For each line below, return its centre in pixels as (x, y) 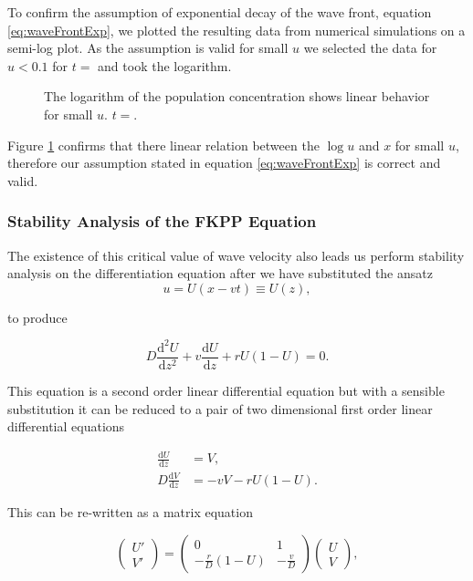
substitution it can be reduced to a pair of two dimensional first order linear (220, 408)
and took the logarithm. (165, 65)
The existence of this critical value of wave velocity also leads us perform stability (236, 255)
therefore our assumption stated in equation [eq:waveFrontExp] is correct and (224, 163)
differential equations (66, 426)
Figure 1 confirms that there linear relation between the (163, 145)
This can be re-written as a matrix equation (130, 512)
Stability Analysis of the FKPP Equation (162, 221)
